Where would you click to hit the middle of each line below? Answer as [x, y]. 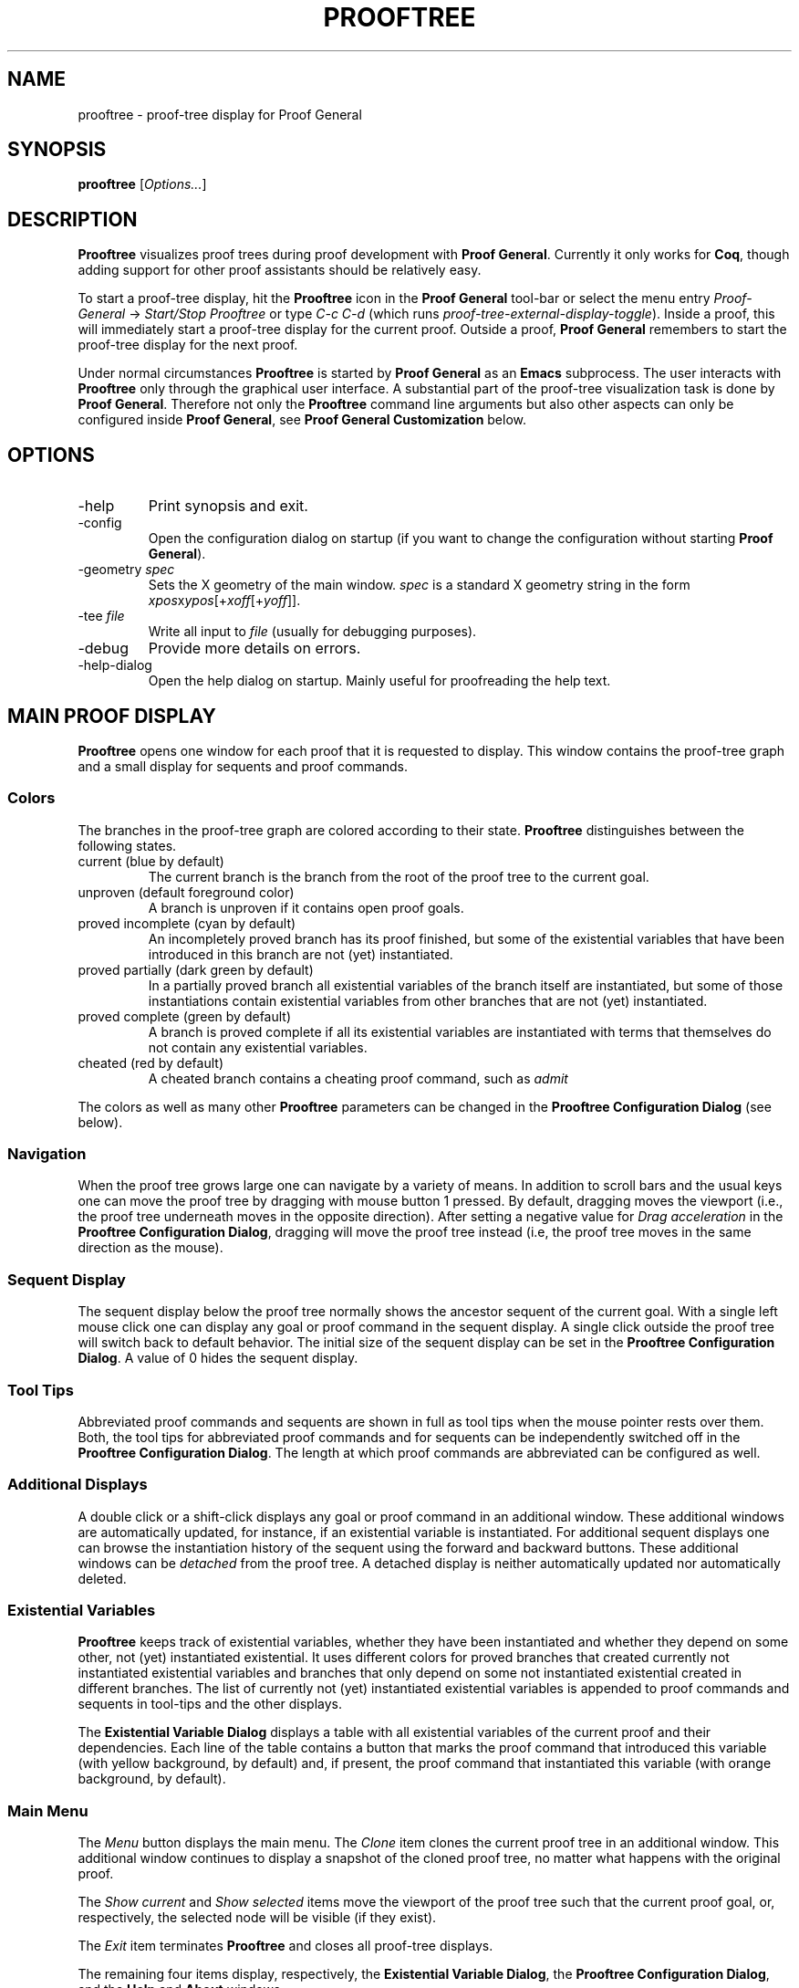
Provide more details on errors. [254, 649]
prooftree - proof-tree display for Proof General [220, 114]
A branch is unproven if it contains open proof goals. [306, 907]
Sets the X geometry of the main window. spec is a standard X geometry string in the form [419, 585]
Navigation [47, 1154]
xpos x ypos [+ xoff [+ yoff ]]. [224, 601]
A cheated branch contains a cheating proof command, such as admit [358, 1078]
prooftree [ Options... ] [142, 184]
